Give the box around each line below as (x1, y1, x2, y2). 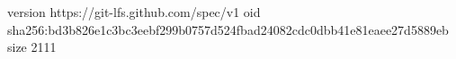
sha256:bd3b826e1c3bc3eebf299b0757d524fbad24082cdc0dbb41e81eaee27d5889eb (7, 20, 449, 38)
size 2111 (7, 38, 57, 56)
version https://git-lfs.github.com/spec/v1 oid (7, 3, 261, 21)
